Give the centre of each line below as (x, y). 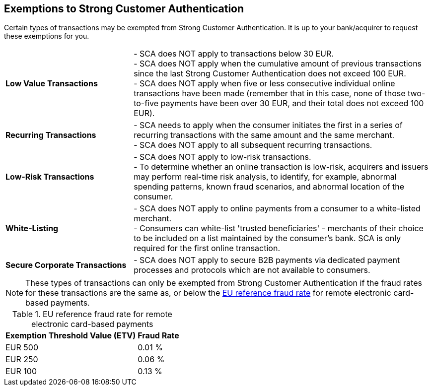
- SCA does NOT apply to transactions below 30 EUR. (234, 54)
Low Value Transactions (52, 84)
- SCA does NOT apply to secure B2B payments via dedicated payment (267, 260)
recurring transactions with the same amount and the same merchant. (264, 135)
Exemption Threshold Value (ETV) (71, 336)
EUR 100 (21, 371)
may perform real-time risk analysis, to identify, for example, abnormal (265, 177)
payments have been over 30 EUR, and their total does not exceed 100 (292, 103)
